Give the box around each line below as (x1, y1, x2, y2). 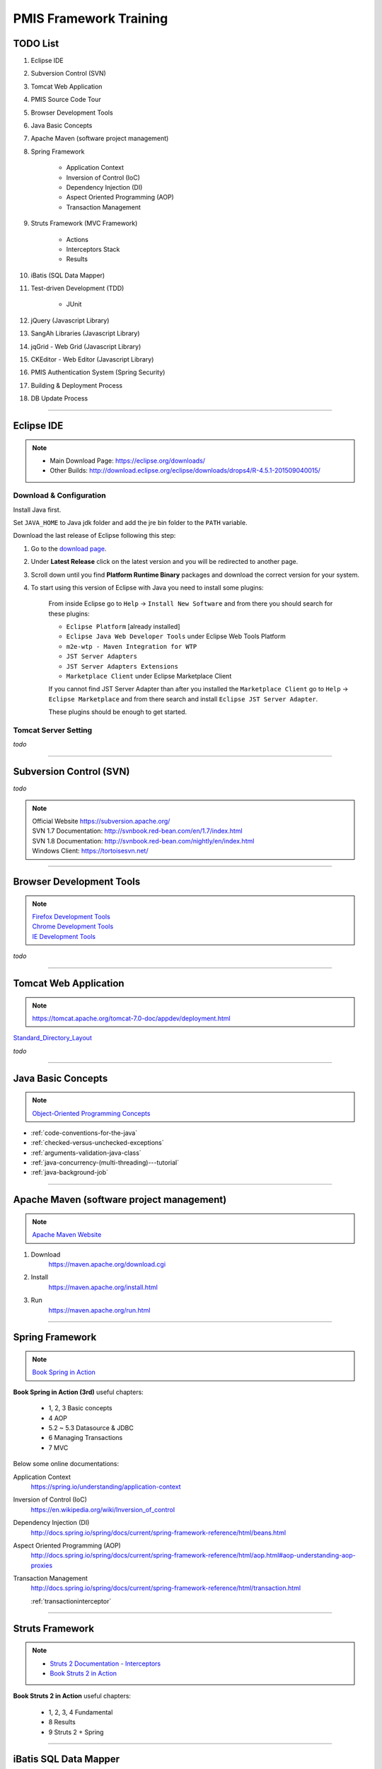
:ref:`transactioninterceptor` (30, 1596, 112, 1606)
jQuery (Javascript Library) (30, 316, 110, 325)
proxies (30, 1561, 53, 1569)
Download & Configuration (13, 490, 106, 500)
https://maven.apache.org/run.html (48, 1306, 151, 1314)
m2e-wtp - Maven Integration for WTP (66, 643, 197, 650)
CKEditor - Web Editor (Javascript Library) (30, 355, 154, 364)
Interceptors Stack (66, 245, 120, 253)
